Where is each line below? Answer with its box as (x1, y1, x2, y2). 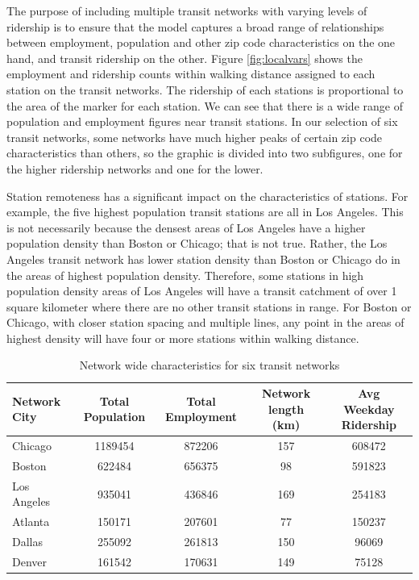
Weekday (343, 400, 395, 417)
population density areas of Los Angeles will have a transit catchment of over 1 (6, 282, 397, 299)
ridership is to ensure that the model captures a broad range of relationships (6, 18, 384, 35)
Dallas (12, 533, 43, 550)
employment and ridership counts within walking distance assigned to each (6, 65, 375, 82)
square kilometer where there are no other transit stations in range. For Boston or (6, 298, 412, 315)
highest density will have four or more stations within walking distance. (6, 329, 359, 346)
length (268, 400, 305, 417)
